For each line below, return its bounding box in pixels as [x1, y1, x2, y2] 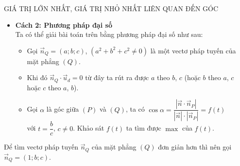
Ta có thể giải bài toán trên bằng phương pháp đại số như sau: [15, 29, 203, 39]
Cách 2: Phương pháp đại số [15, 19, 112, 30]
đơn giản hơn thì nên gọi [158, 142, 232, 152]
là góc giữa [46, 104, 79, 114]
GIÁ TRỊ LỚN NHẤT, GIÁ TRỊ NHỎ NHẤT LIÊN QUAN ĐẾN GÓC [4, 3, 219, 13]
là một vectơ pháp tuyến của [150, 45, 236, 55]
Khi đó [27, 72, 48, 83]
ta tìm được [126, 123, 161, 133]
